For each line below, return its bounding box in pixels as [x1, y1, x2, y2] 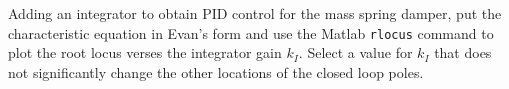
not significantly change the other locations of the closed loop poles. [8, 61, 424, 82]
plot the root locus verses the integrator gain [8, 42, 282, 63]
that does [434, 42, 492, 63]
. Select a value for [298, 42, 413, 63]
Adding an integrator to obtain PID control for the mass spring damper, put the [8, 3, 502, 23]
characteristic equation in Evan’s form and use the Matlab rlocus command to [8, 22, 494, 43]
